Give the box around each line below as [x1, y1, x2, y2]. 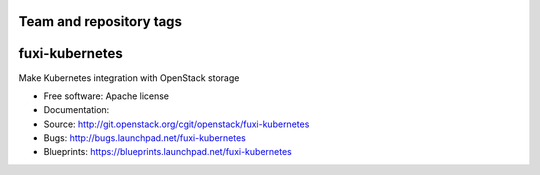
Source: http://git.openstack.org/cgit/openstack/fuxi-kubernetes [43, 118, 310, 130]
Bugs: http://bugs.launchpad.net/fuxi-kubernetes [43, 132, 247, 144]
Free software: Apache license [43, 90, 170, 102]
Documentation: [43, 104, 110, 116]
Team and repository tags [18, 13, 182, 30]
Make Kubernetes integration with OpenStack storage [18, 71, 240, 84]
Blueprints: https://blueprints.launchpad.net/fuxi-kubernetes [43, 146, 292, 158]
